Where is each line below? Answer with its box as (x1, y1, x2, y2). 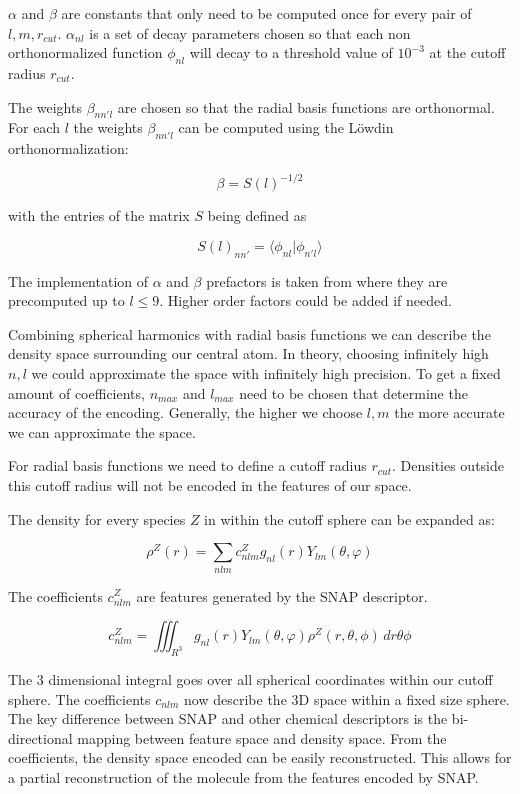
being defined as (207, 205, 307, 226)
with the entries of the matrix (8, 205, 190, 226)
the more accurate (394, 402, 505, 423)
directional (8, 727, 73, 748)
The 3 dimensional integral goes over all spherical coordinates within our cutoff (8, 668, 493, 689)
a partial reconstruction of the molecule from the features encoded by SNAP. (8, 766, 479, 787)
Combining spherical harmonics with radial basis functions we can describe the (8, 323, 491, 344)
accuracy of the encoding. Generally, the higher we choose (8, 402, 363, 423)
